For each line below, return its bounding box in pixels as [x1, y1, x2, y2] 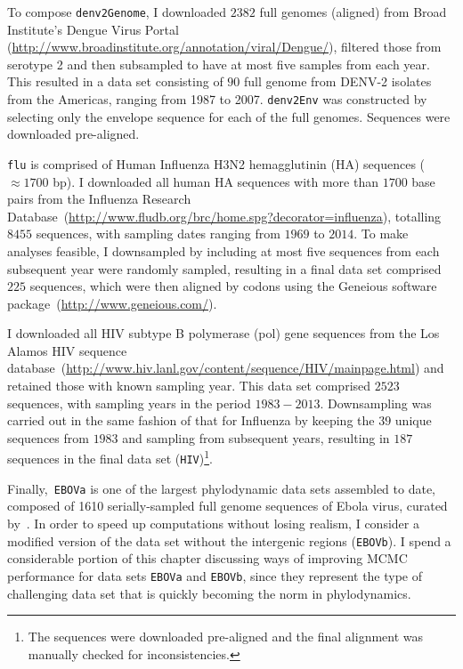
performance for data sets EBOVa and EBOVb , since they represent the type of [7, 566, 423, 584]
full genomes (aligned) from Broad [259, 3, 447, 20]
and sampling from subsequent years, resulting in [122, 428, 390, 447]
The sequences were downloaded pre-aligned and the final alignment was [28, 627, 424, 646]
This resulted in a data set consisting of [7, 72, 223, 91]
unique [394, 411, 432, 430]
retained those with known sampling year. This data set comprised [7, 376, 371, 395]
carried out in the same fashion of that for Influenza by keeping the [7, 411, 375, 430]
